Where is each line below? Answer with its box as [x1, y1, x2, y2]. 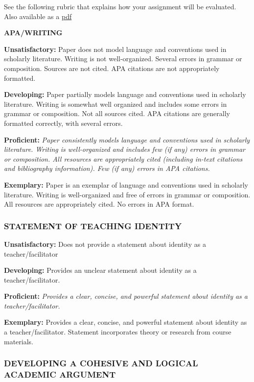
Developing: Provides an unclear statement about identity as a [4, 265, 197, 275]
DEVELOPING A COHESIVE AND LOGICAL [4, 357, 198, 369]
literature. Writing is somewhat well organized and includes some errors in [4, 98, 227, 109]
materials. [4, 336, 34, 346]
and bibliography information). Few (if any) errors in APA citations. [4, 163, 210, 173]
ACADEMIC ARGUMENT [4, 368, 116, 381]
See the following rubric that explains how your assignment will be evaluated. [4, 1, 236, 11]
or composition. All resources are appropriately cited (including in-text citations [4, 153, 243, 164]
